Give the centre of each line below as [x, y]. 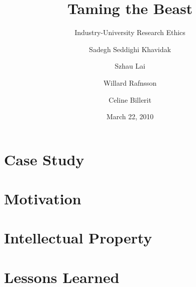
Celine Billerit [130, 99]
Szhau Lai [130, 66]
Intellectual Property [78, 238]
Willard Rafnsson [130, 82]
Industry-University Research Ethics [130, 32]
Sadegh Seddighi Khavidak [130, 49]
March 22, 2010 [130, 116]
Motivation [43, 199]
